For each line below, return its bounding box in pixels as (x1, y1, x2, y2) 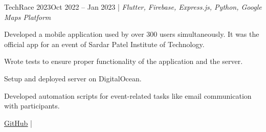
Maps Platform (4, 11, 51, 22)
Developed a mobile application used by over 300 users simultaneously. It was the (4, 29, 259, 39)
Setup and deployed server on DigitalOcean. (4, 73, 142, 83)
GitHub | (4, 117, 32, 128)
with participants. (4, 100, 60, 111)
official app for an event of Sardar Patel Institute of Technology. (4, 38, 205, 49)
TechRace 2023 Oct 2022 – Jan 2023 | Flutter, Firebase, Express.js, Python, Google (4, 2, 262, 12)
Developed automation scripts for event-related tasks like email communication (4, 90, 252, 101)
